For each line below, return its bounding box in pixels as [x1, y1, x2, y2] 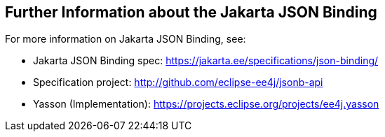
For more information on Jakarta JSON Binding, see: [5, 33, 246, 45]
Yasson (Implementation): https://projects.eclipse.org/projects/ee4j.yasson [33, 98, 379, 110]
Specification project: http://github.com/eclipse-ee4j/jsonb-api [33, 76, 323, 89]
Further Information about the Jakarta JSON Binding [5, 3, 377, 21]
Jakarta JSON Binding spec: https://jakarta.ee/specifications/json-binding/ [33, 55, 379, 67]
